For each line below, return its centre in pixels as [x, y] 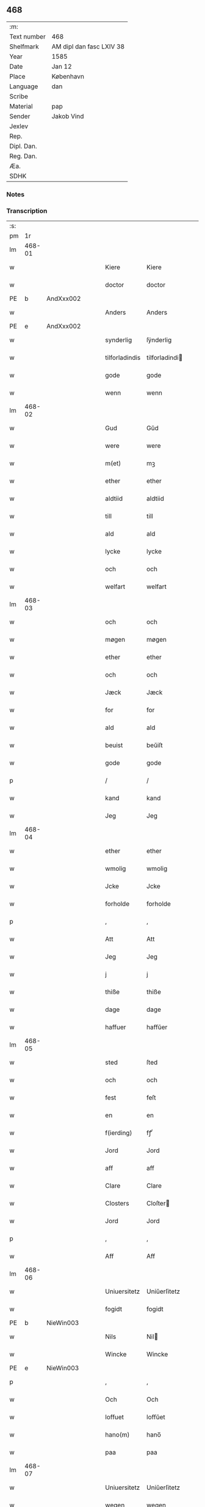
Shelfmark [24, 47]
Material [21, 106]
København [68, 76]
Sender [20, 116]
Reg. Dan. [23, 156]
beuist [114, 745]
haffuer [116, 1027]
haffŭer [157, 1027]
